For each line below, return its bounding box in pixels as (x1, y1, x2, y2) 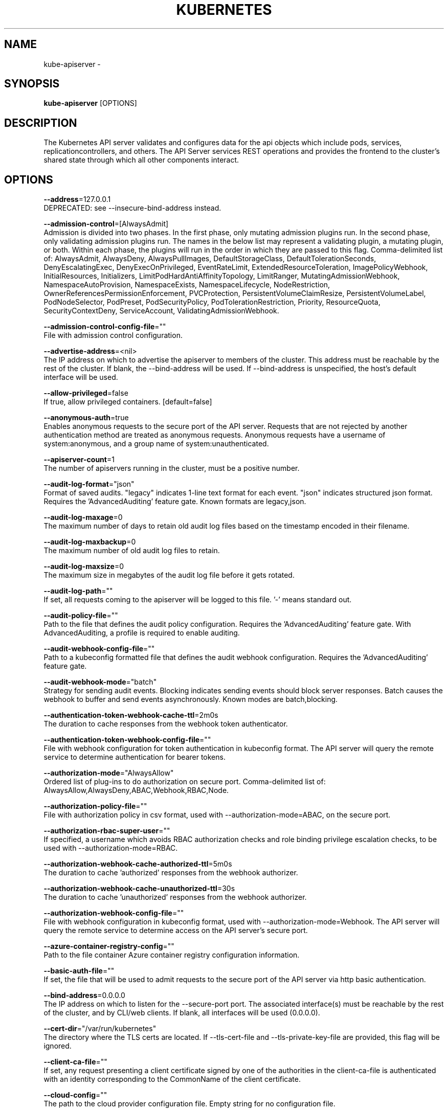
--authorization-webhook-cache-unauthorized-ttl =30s (43, 884, 235, 893)
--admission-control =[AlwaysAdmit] (43, 219, 169, 229)
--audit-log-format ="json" (43, 480, 135, 489)
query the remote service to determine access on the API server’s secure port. (43, 926, 308, 935)
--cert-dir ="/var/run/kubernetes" (43, 1024, 156, 1033)
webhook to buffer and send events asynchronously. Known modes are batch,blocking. (43, 695, 338, 704)
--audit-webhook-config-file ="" (43, 644, 155, 653)
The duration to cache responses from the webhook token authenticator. (43, 719, 288, 729)
